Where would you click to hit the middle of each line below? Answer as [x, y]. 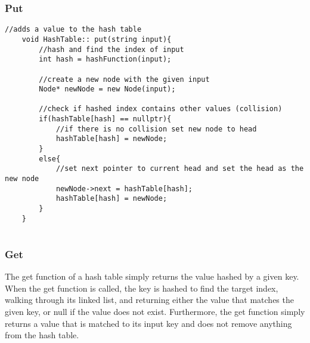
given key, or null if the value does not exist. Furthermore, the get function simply [155, 311]
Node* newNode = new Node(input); [107, 89]
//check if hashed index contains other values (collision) [161, 109]
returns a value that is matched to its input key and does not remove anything [148, 323]
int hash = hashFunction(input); [105, 59]
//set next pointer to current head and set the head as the [180, 169]
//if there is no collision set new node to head [156, 129]
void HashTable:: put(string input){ [97, 39]
